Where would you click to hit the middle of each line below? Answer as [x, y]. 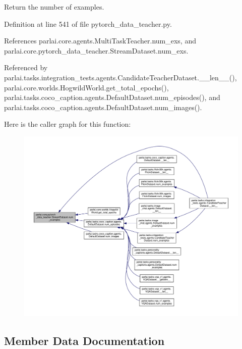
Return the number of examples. [54, 7]
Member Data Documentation [84, 340]
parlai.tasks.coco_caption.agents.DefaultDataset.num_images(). [103, 107]
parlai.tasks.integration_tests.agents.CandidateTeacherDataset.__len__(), [120, 77]
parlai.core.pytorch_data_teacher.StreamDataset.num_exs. [96, 50]
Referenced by [26, 67]
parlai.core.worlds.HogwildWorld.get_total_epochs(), [86, 87]
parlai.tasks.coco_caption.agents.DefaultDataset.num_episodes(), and [112, 97]
